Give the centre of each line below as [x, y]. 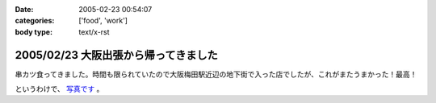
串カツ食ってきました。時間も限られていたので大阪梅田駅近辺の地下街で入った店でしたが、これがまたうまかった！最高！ [216, 74]
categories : [35, 21]
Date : [24, 9]
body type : [34, 31]
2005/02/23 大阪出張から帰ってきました [116, 55]
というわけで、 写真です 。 [59, 89]
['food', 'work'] [103, 21]
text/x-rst [94, 31]
